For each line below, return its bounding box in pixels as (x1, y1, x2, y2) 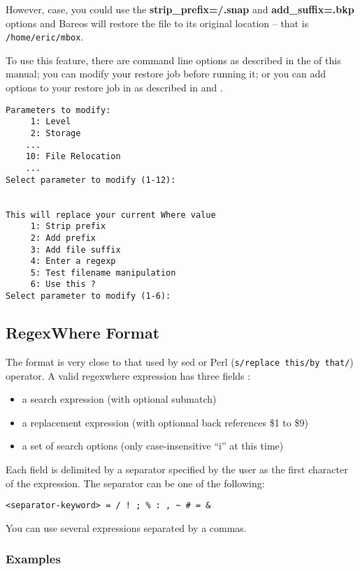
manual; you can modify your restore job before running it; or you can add (6, 66, 326, 81)
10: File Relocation (25, 151, 121, 162)
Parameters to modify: (6, 105, 111, 115)
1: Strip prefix (30, 221, 106, 232)
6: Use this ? (30, 279, 96, 290)
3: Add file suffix (30, 244, 121, 255)
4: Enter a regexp (30, 256, 116, 267)
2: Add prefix (30, 232, 96, 243)
